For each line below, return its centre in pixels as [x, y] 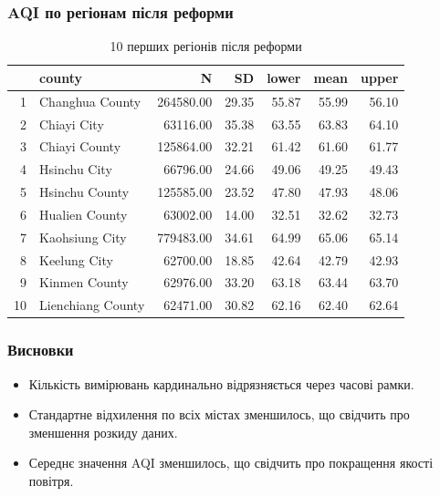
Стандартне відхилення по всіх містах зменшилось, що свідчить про [219, 414]
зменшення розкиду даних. [103, 432]
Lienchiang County [92, 305]
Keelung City [76, 259]
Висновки [41, 350]
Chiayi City [72, 124]
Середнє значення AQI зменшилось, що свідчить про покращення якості [231, 463]
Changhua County [90, 101]
